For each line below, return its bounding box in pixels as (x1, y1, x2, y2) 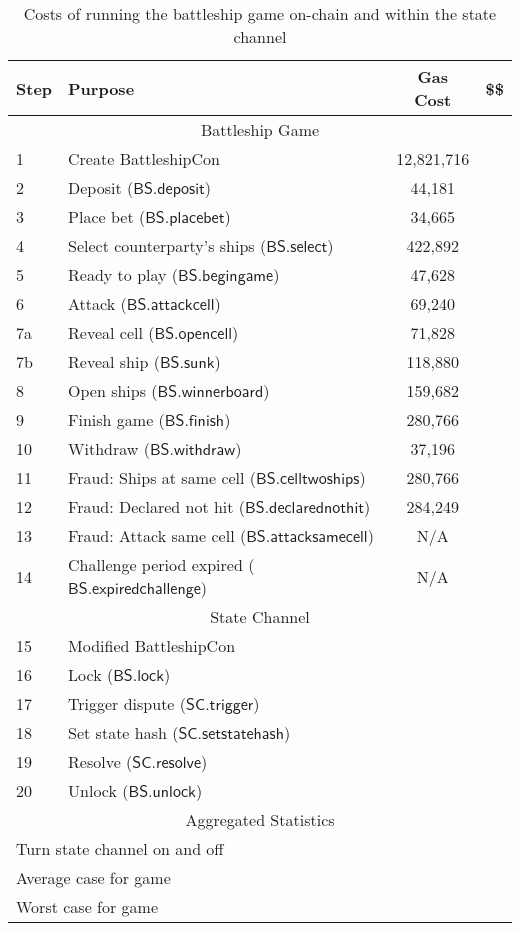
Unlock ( (68, 779, 129, 802)
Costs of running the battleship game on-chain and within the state (23, 2, 497, 25)
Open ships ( (68, 379, 158, 402)
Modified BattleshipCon (68, 634, 236, 657)
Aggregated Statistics (185, 808, 335, 831)
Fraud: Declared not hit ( (68, 495, 246, 518)
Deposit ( (68, 176, 134, 199)
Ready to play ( (68, 263, 179, 286)
